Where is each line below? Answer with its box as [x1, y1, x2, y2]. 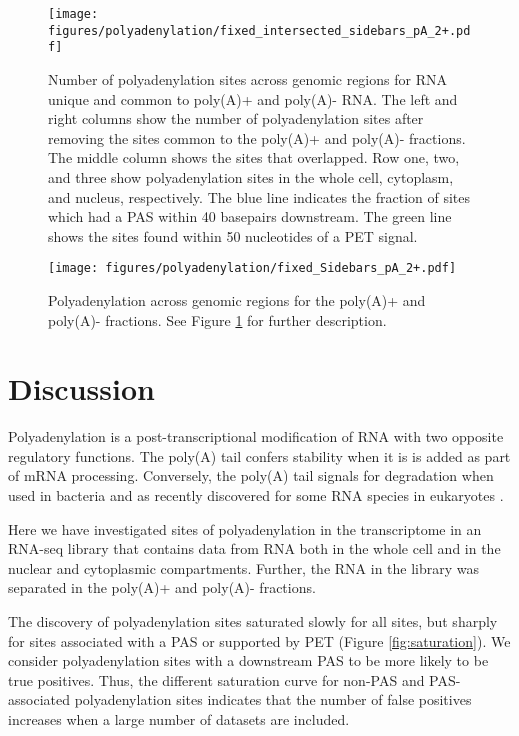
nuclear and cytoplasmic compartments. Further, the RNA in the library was [8, 557, 480, 578]
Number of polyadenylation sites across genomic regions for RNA [48, 68, 447, 89]
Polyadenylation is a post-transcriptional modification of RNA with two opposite [8, 426, 504, 447]
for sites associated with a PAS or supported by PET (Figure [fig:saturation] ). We [8, 630, 511, 651]
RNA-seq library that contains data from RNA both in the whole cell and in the [8, 538, 501, 559]
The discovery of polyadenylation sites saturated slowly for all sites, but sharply [8, 611, 498, 632]
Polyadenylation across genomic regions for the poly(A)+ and [48, 289, 426, 310]
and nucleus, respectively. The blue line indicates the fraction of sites [48, 186, 471, 207]
